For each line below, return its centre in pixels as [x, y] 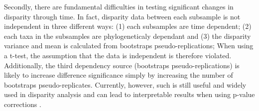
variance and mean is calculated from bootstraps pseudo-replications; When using [129, 46]
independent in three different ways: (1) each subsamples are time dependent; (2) [128, 26]
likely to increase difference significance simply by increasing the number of [119, 75]
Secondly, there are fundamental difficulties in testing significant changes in [119, 6]
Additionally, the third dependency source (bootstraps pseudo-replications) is [122, 65]
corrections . [23, 104]
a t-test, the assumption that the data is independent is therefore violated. [118, 55]
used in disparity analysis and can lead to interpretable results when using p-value [129, 94]
